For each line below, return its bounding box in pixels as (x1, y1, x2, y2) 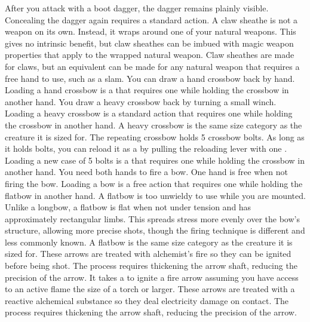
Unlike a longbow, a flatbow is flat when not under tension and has (5, 201, 251, 213)
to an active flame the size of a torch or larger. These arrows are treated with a (5, 283, 295, 295)
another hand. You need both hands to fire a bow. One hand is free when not (5, 165, 288, 178)
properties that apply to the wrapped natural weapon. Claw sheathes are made (5, 48, 294, 61)
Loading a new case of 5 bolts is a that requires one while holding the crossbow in (5, 154, 305, 166)
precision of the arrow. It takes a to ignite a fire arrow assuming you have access (5, 271, 299, 283)
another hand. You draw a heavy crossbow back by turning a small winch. (5, 95, 277, 108)
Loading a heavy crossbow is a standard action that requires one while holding (5, 107, 293, 119)
